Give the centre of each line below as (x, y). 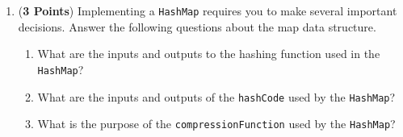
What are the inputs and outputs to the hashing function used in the (209, 54)
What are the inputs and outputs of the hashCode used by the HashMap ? (216, 96)
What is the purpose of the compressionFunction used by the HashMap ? (216, 124)
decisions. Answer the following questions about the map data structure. (197, 26)
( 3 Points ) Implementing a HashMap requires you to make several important (208, 10)
